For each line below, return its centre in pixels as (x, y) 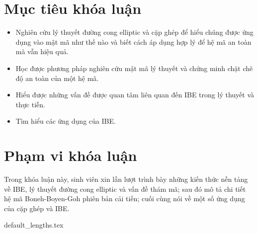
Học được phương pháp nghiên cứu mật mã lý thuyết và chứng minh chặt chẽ (134, 68)
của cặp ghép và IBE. (37, 208)
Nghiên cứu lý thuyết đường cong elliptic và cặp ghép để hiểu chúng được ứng (134, 32)
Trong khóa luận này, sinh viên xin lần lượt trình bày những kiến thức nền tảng (126, 179)
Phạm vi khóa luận (71, 155)
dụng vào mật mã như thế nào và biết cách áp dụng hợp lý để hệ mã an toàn (133, 41)
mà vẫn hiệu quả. (42, 51)
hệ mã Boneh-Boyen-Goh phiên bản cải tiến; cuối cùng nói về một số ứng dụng (125, 198)
